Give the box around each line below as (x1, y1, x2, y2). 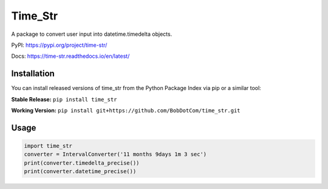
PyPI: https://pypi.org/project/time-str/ (11, 41, 108, 49)
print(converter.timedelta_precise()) (24, 159, 140, 167)
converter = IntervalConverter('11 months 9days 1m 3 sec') (24, 151, 207, 158)
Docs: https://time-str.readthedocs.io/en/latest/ (11, 52, 130, 60)
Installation (11, 69, 55, 79)
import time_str (24, 143, 73, 149)
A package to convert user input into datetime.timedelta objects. (11, 30, 173, 38)
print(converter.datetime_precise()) (24, 168, 137, 175)
